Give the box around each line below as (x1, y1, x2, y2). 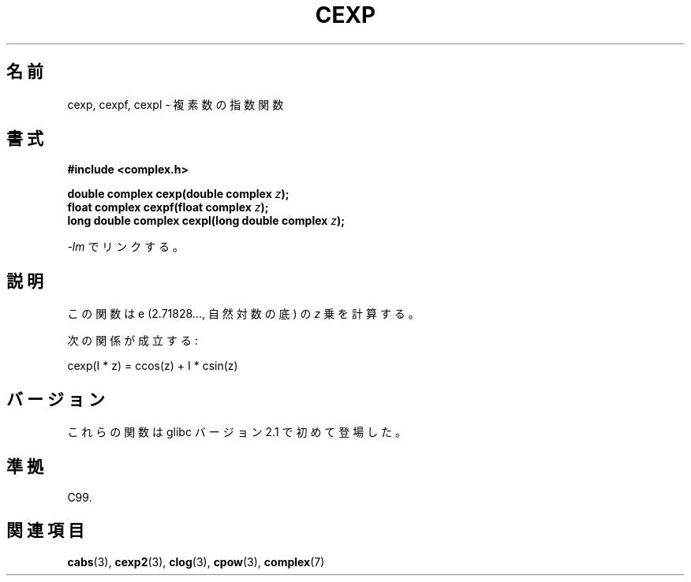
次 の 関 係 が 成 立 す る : (67, 334, 198, 348)
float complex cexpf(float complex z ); (67, 200, 269, 215)
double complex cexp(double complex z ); (67, 187, 289, 201)
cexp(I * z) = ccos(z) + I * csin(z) (67, 359, 238, 373)
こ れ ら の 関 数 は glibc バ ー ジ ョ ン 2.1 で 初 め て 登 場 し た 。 (67, 425, 407, 439)
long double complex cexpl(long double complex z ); (67, 214, 345, 228)
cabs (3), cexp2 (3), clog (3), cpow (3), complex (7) (67, 554, 325, 569)
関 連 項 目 (6, 520, 84, 541)
